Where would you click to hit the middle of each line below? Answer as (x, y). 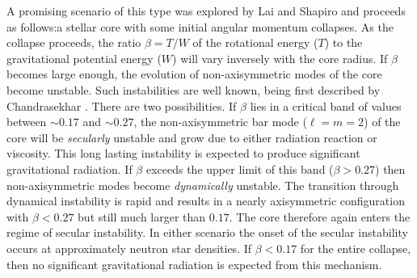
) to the (343, 42)
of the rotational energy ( (255, 42)
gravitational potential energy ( (84, 58)
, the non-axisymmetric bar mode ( (220, 122)
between (27, 122)
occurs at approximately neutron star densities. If (129, 248)
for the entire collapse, (356, 248)
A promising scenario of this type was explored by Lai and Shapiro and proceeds (206, 11)
